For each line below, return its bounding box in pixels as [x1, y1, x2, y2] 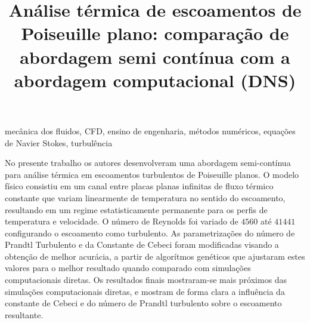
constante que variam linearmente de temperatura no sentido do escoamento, [5, 191, 286, 204]
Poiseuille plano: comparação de [21, 21, 289, 45]
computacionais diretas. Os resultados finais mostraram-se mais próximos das [5, 273, 287, 286]
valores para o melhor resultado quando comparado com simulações [5, 262, 251, 274]
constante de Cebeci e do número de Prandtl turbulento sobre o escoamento [5, 297, 282, 309]
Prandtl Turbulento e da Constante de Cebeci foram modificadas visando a [5, 238, 279, 251]
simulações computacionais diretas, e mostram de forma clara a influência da [5, 285, 285, 297]
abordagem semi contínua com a [20, 44, 290, 69]
